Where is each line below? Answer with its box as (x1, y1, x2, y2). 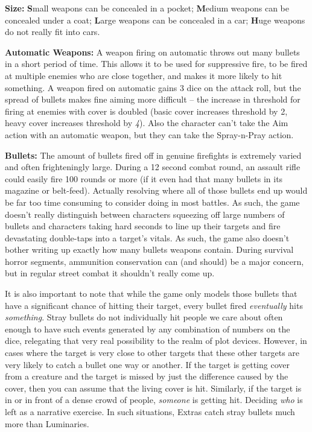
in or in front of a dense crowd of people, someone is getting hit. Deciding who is (5, 393, 303, 406)
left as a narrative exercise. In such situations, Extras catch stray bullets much (5, 405, 295, 418)
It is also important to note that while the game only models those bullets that (5, 287, 298, 300)
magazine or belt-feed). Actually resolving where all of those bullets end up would (5, 184, 308, 197)
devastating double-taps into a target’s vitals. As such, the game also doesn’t (5, 231, 290, 244)
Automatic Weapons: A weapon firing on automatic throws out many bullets (5, 45, 300, 58)
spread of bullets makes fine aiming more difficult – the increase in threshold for (5, 93, 301, 106)
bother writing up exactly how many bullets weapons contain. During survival (5, 243, 294, 256)
